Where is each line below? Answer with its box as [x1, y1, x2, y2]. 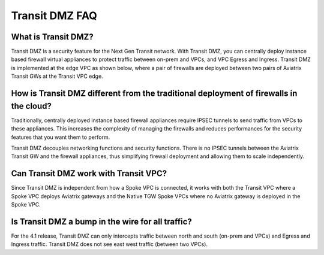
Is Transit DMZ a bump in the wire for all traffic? [11, 216, 192, 227]
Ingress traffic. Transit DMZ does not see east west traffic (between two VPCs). [11, 241, 208, 248]
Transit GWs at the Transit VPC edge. [11, 72, 103, 80]
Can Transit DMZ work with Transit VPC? [11, 168, 167, 179]
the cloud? [11, 101, 52, 111]
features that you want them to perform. [11, 133, 110, 141]
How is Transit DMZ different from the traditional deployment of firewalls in [11, 89, 298, 99]
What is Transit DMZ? [11, 32, 94, 42]
